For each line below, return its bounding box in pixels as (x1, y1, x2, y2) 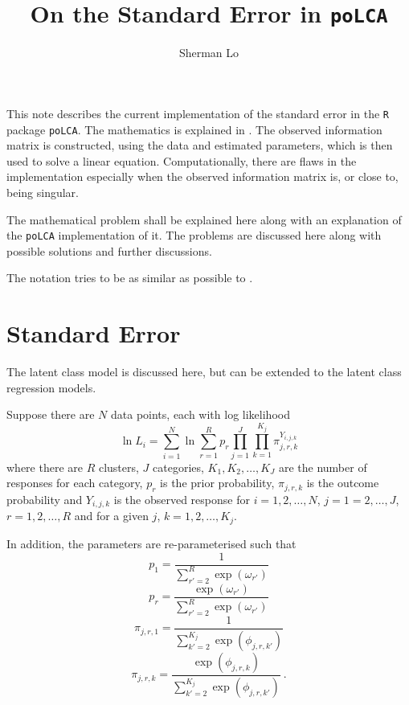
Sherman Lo (178, 44, 239, 61)
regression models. (6, 379, 96, 396)
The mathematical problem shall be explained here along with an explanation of (6, 211, 402, 227)
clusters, (98, 458, 139, 475)
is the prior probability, (160, 474, 275, 491)
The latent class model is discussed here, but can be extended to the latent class (6, 363, 402, 380)
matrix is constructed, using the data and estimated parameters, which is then (6, 137, 393, 154)
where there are (6, 458, 83, 475)
